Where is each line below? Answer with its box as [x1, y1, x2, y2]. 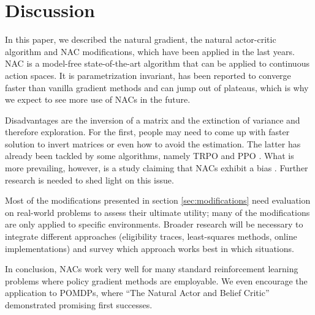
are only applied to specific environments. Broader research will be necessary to [5, 218, 303, 231]
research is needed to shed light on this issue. [5, 173, 174, 186]
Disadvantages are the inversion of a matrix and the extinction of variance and [5, 113, 300, 126]
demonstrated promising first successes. [5, 298, 153, 311]
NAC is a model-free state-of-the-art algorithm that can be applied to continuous [5, 57, 309, 70]
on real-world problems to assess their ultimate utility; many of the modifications [5, 206, 310, 218]
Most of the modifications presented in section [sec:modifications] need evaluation [5, 194, 311, 207]
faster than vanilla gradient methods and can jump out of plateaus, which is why [5, 81, 309, 94]
